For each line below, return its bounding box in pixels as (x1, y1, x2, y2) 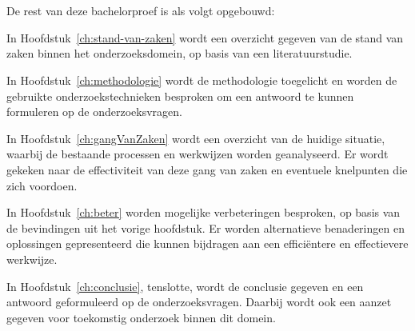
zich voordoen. (6, 177, 78, 193)
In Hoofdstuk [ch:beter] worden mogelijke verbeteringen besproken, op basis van (6, 204, 401, 221)
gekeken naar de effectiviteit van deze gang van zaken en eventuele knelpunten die (6, 161, 408, 177)
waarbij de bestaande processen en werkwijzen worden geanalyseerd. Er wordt (6, 146, 389, 162)
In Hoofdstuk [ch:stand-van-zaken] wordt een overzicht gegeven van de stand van (6, 29, 404, 46)
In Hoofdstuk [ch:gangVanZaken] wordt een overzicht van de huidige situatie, (6, 130, 385, 146)
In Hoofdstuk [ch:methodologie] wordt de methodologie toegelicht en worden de (6, 71, 397, 88)
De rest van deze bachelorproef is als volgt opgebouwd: (6, 2, 275, 19)
